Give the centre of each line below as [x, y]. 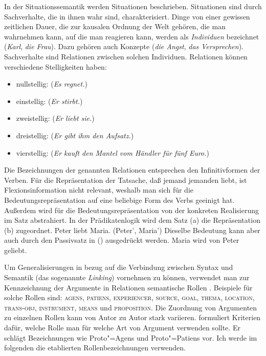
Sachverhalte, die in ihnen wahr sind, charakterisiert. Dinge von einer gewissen [127, 16]
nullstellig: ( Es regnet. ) [52, 84]
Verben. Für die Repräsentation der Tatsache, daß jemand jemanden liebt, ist [126, 180]
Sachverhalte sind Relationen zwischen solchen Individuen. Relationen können [126, 56]
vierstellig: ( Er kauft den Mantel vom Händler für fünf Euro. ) [113, 152]
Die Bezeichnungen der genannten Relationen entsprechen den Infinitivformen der [132, 170]
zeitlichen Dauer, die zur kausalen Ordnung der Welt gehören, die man [115, 26]
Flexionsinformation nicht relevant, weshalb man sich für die [99, 190]
